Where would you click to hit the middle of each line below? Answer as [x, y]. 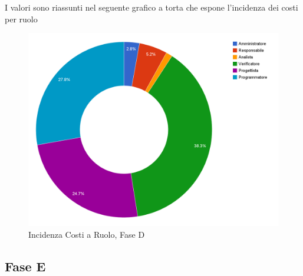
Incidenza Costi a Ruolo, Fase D [87, 234]
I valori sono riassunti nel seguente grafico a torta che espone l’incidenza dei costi [151, 7]
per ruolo [21, 19]
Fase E [25, 266]
